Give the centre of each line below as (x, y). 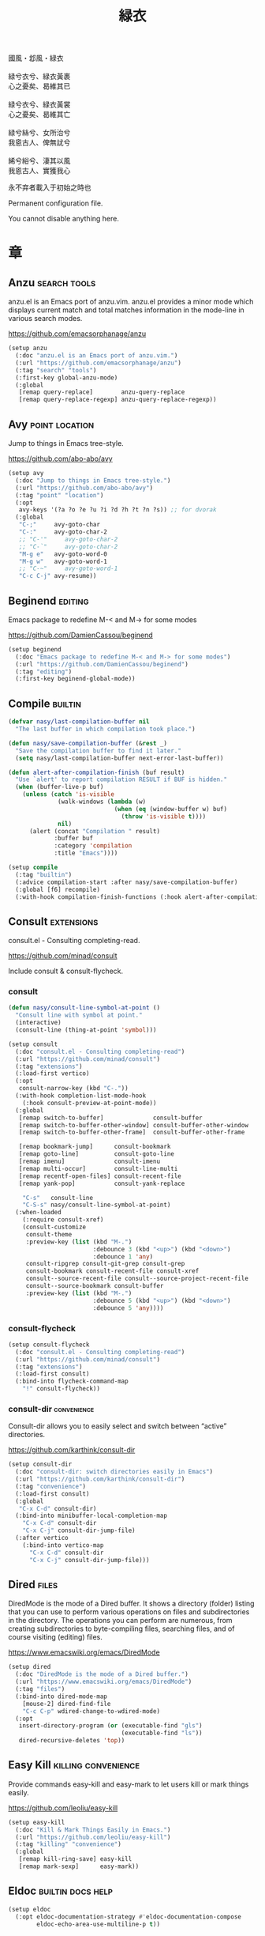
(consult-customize (54, 1227)
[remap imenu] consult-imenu (89, 1162)
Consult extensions (53, 921)
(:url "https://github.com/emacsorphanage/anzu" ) (98, 363)
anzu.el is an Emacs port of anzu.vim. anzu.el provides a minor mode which (131, 302)
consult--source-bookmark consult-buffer (95, 1286)
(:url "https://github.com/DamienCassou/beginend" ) (102, 664)
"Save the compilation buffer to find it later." (98, 751)
